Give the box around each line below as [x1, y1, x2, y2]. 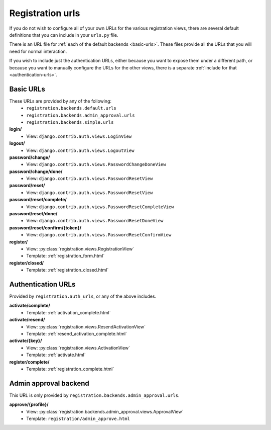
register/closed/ [9, 260, 44, 266]
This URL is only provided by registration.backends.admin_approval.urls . [9, 392, 180, 398]
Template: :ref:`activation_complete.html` [26, 309, 111, 315]
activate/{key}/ [9, 337, 42, 344]
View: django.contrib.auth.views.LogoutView [26, 147, 134, 153]
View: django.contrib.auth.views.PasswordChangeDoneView [26, 161, 166, 167]
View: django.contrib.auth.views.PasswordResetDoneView [26, 218, 164, 224]
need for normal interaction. [9, 48, 67, 54]
